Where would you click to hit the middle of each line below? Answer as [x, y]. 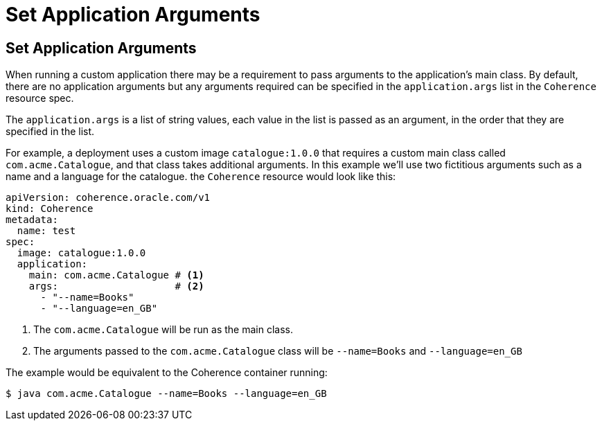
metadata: [32, 220]
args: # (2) [116, 286]
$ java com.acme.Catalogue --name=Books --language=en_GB [166, 394]
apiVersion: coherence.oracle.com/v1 [108, 198]
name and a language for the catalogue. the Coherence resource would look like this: [201, 177]
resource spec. [40, 98]
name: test [46, 231]
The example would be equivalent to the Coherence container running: [167, 373]
